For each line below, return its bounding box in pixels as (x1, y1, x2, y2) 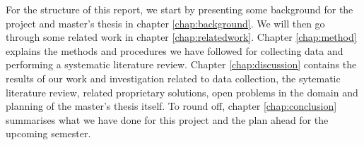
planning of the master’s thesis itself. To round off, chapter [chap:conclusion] (6, 99, 337, 113)
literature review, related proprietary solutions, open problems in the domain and (6, 84, 358, 99)
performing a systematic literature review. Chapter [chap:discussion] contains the (6, 57, 357, 72)
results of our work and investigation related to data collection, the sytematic (6, 70, 341, 85)
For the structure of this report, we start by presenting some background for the (6, 2, 353, 16)
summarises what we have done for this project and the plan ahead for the (6, 112, 329, 127)
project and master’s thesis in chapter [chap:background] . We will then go (6, 15, 325, 30)
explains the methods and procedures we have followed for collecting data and (6, 43, 344, 58)
